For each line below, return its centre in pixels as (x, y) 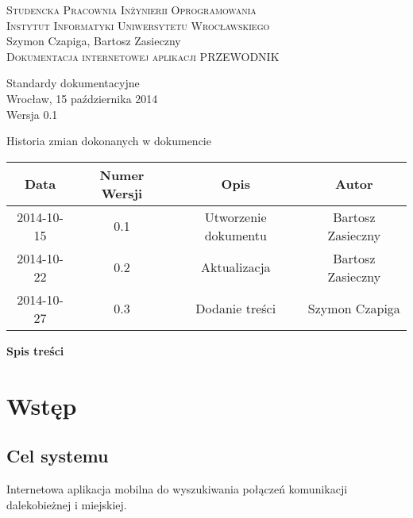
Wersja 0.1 (32, 114)
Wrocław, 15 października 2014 (82, 98)
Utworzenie (235, 217)
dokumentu (235, 235)
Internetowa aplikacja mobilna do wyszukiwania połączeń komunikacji (177, 488)
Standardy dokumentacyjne (73, 83)
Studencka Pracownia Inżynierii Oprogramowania (131, 10)
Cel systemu (58, 456)
